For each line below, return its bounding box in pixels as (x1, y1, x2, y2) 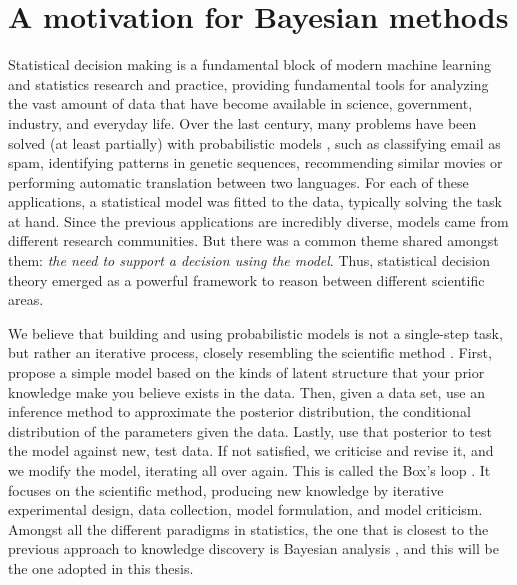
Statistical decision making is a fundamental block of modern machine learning (8, 54, 491, 75)
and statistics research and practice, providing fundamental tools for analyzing (8, 73, 489, 94)
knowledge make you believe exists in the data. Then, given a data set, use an (8, 381, 486, 402)
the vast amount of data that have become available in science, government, (8, 93, 473, 114)
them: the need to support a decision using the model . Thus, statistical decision (8, 250, 490, 271)
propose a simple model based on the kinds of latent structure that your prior (8, 362, 485, 383)
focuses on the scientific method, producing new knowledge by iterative (8, 479, 444, 500)
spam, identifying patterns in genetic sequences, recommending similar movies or (8, 152, 503, 173)
